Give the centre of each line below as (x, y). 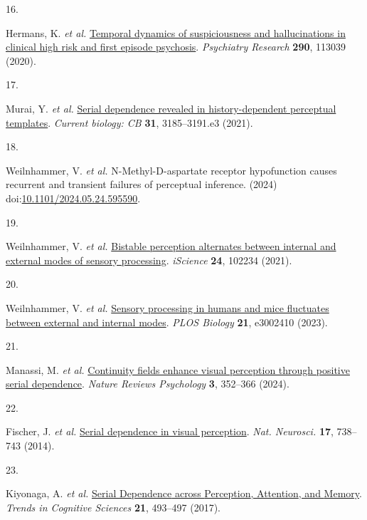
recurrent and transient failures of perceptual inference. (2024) (142, 184)
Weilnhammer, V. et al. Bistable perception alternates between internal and (171, 246)
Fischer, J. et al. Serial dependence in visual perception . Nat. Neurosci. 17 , (170, 431)
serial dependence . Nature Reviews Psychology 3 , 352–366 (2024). (148, 384)
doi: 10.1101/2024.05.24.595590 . (73, 198)
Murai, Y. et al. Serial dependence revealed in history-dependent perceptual (171, 108)
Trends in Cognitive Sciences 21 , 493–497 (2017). (113, 507)
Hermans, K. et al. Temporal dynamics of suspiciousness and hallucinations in (176, 32)
